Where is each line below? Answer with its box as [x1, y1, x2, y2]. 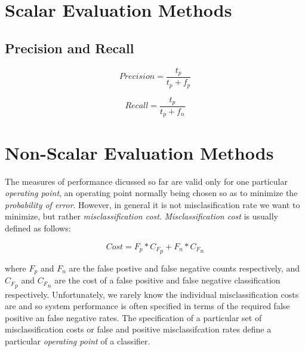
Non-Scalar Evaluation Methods [5, 140, 274, 164]
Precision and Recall [5, 38, 134, 57]
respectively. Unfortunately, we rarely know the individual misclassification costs [5, 288, 299, 300]
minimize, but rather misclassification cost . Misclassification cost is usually [5, 210, 278, 222]
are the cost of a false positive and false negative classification [54, 274, 281, 286]
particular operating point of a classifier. [5, 334, 150, 347]
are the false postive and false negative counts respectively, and [69, 261, 300, 274]
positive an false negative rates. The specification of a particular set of [5, 311, 262, 323]
